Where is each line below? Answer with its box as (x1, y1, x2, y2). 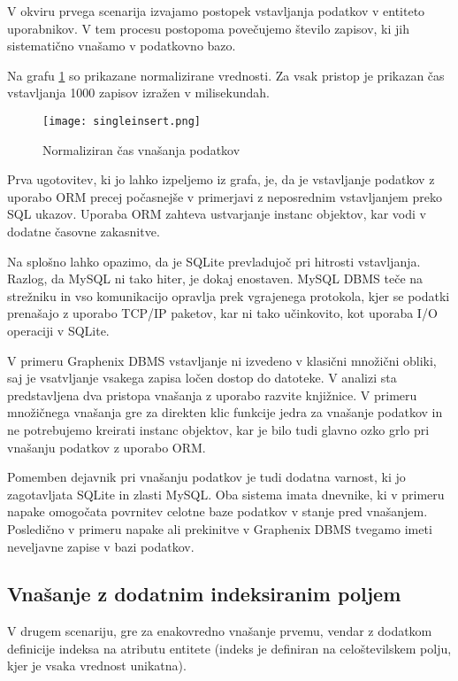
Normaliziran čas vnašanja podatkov (42, 140, 240, 159)
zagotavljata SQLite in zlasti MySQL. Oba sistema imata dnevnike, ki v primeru (7, 484, 445, 503)
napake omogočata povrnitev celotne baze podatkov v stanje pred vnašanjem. (7, 502, 428, 521)
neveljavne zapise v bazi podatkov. (7, 537, 195, 555)
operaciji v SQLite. (7, 321, 110, 339)
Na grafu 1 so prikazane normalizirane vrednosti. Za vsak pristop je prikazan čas (7, 66, 445, 84)
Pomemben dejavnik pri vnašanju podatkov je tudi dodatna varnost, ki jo (7, 468, 406, 486)
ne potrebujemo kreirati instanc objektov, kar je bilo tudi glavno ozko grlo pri (7, 420, 430, 438)
